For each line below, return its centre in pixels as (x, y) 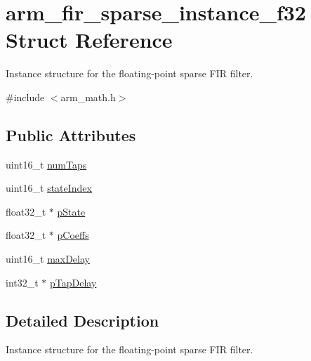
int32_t (22, 282)
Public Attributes (71, 134)
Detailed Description (82, 320)
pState (71, 211)
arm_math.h (88, 97)
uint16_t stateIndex (49, 188)
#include (25, 97)
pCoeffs (73, 235)
